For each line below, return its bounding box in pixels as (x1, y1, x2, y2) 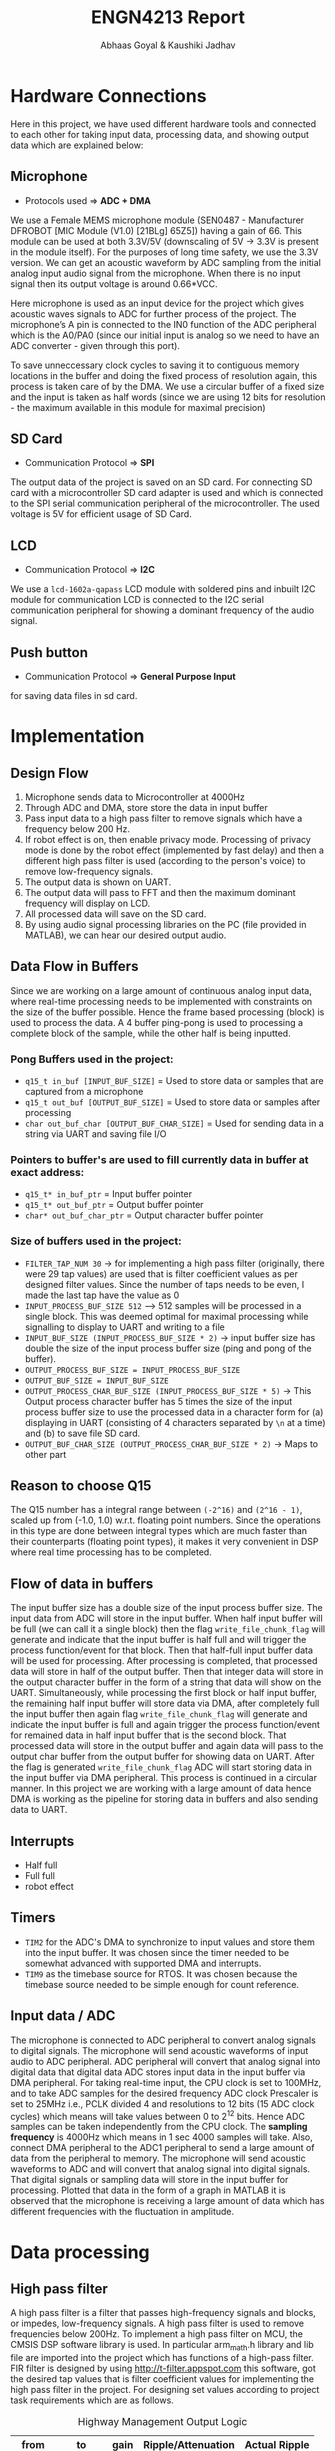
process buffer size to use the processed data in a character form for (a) (24, 1406, 324, 1418)
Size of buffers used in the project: (10, 1234, 182, 1248)
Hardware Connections (10, 84, 207, 107)
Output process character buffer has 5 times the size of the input (24, 1395, 293, 1407)
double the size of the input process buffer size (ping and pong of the (24, 1342, 312, 1354)
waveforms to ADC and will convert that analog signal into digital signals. (10, 2163, 311, 2175)
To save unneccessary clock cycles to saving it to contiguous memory (10, 359, 300, 371)
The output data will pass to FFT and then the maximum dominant (24, 886, 297, 898)
